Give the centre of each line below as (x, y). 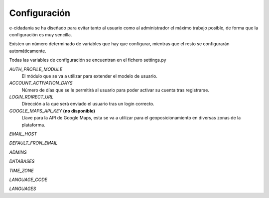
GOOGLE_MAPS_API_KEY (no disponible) (52, 111)
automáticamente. (28, 51)
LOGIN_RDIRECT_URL (31, 97)
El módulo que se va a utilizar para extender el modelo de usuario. (90, 76)
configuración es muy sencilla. (41, 34)
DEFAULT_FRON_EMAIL (33, 143)
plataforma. (34, 125)
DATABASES (22, 161)
